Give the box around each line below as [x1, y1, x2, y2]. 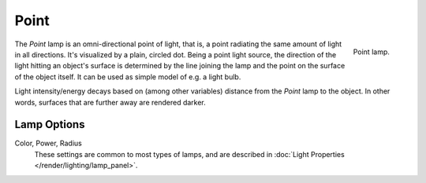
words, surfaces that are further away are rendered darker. [14, 97, 207, 107]
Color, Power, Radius [14, 138, 82, 148]
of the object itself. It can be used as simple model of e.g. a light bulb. [14, 71, 241, 82]
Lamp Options [14, 118, 85, 131]
